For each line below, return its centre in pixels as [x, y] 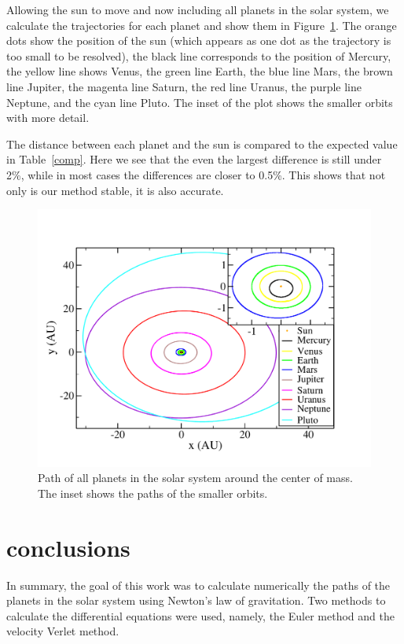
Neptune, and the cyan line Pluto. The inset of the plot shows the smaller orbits [200, 102]
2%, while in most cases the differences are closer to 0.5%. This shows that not [196, 174]
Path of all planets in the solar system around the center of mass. [195, 478]
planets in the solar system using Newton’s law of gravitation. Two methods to [196, 600]
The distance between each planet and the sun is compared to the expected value [202, 144]
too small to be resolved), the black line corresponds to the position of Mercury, [199, 55]
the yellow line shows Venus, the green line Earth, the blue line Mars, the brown [200, 71]
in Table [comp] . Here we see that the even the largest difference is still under [194, 159]
